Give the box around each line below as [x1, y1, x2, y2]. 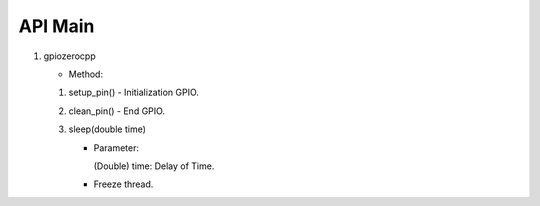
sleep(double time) [68, 123, 147, 135]
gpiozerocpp [43, 50, 97, 62]
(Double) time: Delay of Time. [93, 160, 215, 172]
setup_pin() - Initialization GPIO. [68, 86, 200, 99]
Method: [68, 68, 104, 80]
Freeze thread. [93, 178, 154, 190]
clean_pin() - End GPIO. [68, 105, 165, 117]
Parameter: [93, 141, 140, 154]
